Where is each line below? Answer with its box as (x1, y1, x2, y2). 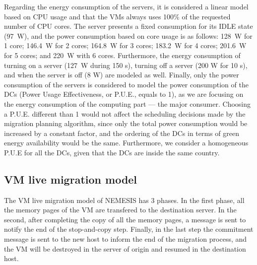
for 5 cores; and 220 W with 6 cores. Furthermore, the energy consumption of (4, 50, 241, 60)
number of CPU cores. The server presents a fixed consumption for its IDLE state (4, 21, 253, 31)
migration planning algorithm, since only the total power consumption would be (4, 118, 248, 129)
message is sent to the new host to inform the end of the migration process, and (4, 234, 247, 244)
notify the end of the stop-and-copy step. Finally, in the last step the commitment (4, 224, 254, 234)
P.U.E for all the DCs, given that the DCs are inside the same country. (4, 147, 220, 157)
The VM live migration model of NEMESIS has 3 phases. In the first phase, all (4, 195, 245, 205)
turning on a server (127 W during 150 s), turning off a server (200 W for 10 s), (4, 60, 248, 70)
